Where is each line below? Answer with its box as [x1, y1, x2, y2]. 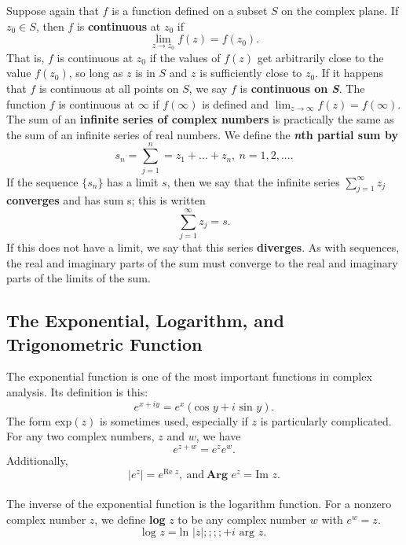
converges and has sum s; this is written [6, 192, 206, 208]
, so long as [68, 64, 123, 81]
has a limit [107, 173, 159, 190]
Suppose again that [6, 2, 99, 18]
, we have [196, 428, 241, 444]
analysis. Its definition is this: [6, 383, 148, 400]
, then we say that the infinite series [166, 173, 340, 190]
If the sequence [6, 173, 79, 190]
